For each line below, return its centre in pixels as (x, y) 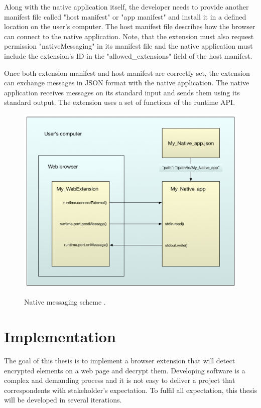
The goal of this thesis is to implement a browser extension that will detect (120, 360)
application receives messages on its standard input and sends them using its (122, 92)
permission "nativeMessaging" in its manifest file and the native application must (128, 46)
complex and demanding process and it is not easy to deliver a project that (120, 380)
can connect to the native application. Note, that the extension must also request (129, 36)
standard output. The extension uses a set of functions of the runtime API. (120, 102)
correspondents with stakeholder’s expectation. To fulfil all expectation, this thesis (130, 390)
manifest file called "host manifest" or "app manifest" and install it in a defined (125, 16)
